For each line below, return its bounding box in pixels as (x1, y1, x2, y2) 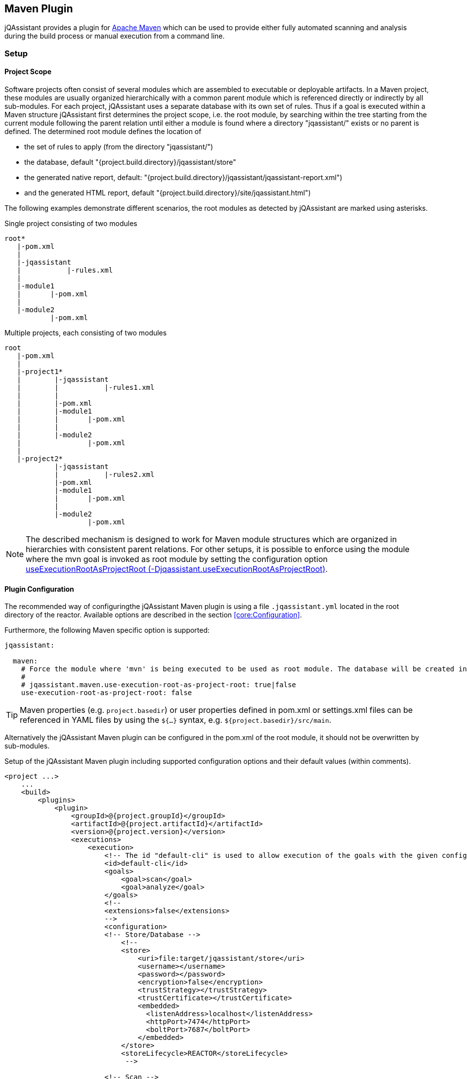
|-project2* (17, 455, 63, 463)
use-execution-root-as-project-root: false (21, 689, 192, 697)
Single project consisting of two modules (4, 219, 137, 228)
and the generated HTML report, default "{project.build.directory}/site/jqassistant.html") (24, 188, 311, 197)
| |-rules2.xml (54, 470, 155, 479)
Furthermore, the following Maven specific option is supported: (4, 626, 210, 635)
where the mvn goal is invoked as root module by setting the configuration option (26, 554, 328, 564)
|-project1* (17, 368, 63, 376)
